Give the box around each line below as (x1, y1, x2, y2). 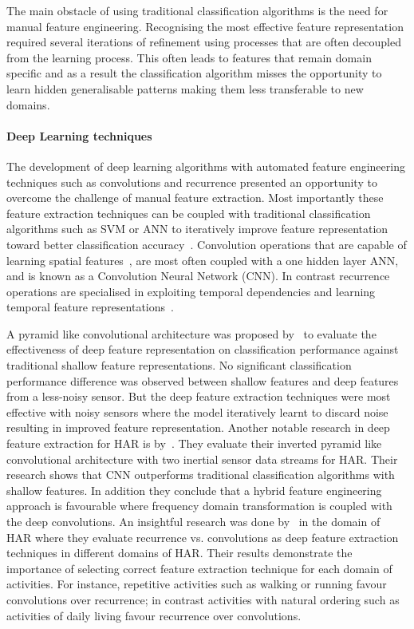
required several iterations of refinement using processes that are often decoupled (6, 34, 401, 50)
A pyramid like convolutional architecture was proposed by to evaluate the (6, 325, 377, 342)
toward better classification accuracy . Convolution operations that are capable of (6, 235, 407, 252)
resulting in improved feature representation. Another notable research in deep (6, 419, 390, 436)
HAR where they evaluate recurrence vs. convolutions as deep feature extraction (6, 528, 399, 545)
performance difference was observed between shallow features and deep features (6, 372, 399, 389)
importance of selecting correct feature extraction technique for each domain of (6, 560, 392, 576)
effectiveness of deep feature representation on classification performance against (6, 341, 399, 358)
